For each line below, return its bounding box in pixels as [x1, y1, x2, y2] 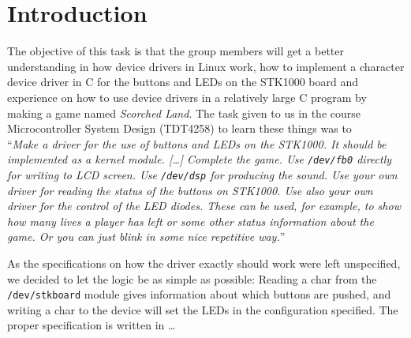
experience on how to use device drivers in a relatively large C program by [7, 88, 367, 105]
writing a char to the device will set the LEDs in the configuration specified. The [7, 301, 398, 317]
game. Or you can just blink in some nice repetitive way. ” [7, 228, 286, 245]
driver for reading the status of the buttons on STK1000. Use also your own [7, 182, 373, 198]
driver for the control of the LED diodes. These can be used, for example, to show [7, 197, 401, 214]
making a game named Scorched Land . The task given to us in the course [7, 104, 361, 121]
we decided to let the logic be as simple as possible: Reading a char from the [7, 270, 377, 287]
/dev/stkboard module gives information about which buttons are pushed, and [7, 286, 391, 302]
